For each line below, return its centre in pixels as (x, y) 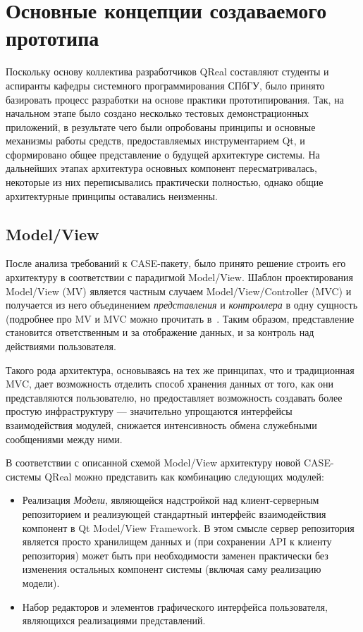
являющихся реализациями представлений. (114, 620)
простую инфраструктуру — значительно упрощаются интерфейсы (149, 411)
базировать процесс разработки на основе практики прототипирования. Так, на (175, 99)
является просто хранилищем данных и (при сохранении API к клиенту (177, 541)
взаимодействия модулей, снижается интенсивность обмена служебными (161, 425)
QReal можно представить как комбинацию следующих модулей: (184, 476)
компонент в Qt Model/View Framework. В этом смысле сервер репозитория (188, 527)
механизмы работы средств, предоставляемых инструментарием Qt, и (155, 141)
